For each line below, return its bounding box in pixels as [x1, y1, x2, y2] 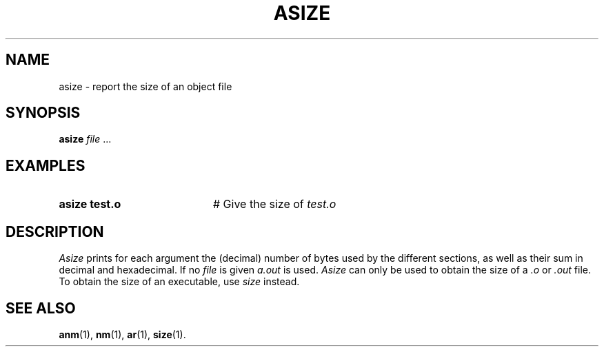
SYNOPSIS [6, 104, 81, 122]
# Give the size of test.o [212, 197, 336, 211]
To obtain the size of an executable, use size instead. [59, 276, 300, 288]
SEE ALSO [6, 299, 76, 317]
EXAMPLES [6, 156, 85, 174]
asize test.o [59, 197, 121, 211]
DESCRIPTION [6, 222, 104, 240]
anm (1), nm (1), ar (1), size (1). [59, 328, 186, 340]
